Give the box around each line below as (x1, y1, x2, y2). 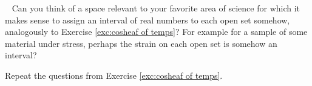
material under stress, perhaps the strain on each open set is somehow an (5, 37, 277, 49)
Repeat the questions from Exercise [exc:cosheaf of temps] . (5, 69, 223, 81)
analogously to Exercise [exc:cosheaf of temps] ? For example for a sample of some (5, 25, 308, 38)
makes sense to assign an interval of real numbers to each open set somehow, (5, 13, 290, 26)
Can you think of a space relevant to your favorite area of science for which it (12, 2, 300, 14)
